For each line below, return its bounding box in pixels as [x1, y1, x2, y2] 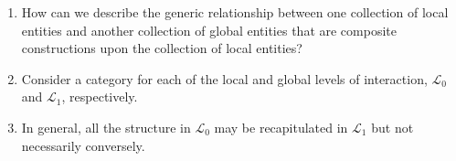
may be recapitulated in [214, 117, 348, 136]
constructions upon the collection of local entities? [21, 38, 302, 58]
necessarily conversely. [21, 135, 145, 155]
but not [371, 117, 414, 136]
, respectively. [61, 87, 138, 106]
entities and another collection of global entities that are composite [21, 20, 397, 39]
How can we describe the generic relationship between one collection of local [21, 3, 449, 21]
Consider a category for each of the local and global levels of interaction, [21, 69, 428, 88]
